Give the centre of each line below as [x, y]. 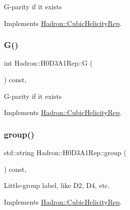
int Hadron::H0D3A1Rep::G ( [48, 63]
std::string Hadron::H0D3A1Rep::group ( [65, 152]
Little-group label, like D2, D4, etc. [57, 185]
